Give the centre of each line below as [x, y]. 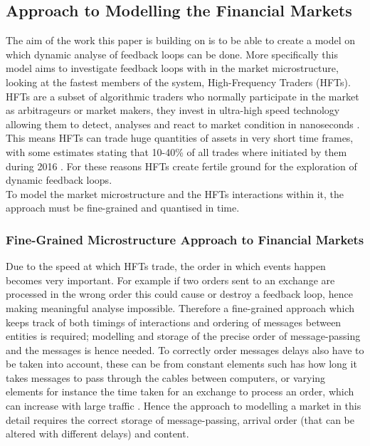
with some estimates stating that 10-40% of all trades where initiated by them [176, 151]
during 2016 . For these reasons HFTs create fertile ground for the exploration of [181, 166]
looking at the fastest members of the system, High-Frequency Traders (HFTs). [178, 82]
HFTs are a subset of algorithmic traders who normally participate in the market [183, 96]
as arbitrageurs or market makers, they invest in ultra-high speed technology [173, 110]
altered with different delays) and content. [97, 434]
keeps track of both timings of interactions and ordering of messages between [174, 322]
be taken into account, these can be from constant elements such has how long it [181, 364]
